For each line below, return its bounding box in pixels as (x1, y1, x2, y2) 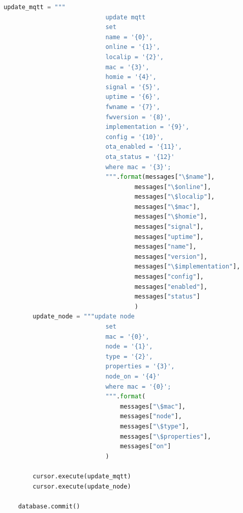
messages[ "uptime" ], (134, 233, 204, 240)
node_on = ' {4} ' (105, 372, 160, 380)
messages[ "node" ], (120, 413, 182, 420)
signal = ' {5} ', (105, 83, 160, 91)
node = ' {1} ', (105, 343, 153, 350)
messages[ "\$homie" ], (134, 213, 207, 221)
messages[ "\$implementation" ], (134, 263, 240, 271)
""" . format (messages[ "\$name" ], (105, 173, 215, 181)
